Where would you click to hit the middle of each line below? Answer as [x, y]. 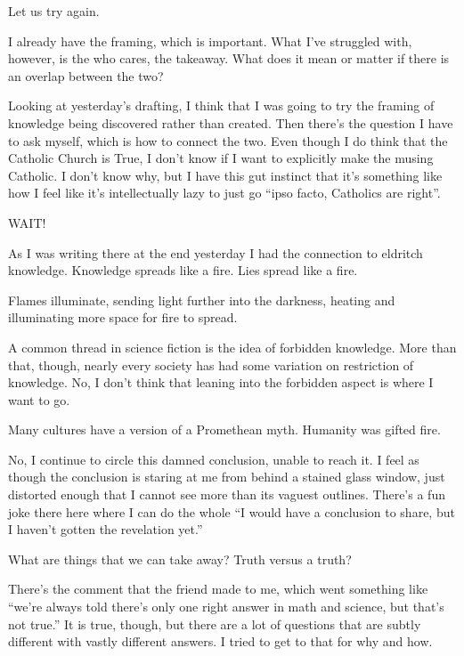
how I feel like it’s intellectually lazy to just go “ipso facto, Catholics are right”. [224, 193]
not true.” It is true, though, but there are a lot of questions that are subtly [215, 624]
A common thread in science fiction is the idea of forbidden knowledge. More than [232, 347]
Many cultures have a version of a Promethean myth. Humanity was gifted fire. [224, 429]
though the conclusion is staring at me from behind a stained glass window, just [227, 477]
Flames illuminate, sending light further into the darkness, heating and [202, 300]
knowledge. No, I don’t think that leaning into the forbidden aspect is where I [221, 382]
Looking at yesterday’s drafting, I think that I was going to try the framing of [221, 105]
